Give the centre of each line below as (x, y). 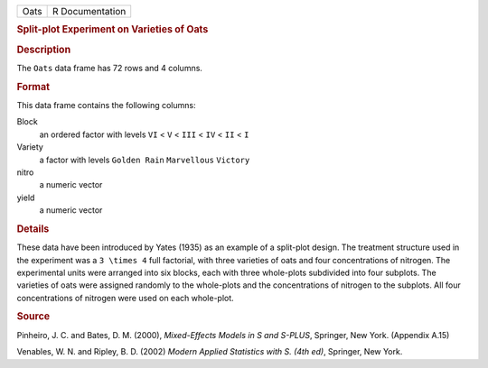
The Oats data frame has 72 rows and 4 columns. (110, 68)
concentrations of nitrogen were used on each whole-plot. (125, 298)
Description (44, 50)
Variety (30, 147)
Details (33, 228)
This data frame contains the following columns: (106, 105)
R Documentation (89, 11)
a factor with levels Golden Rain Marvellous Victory (145, 160)
